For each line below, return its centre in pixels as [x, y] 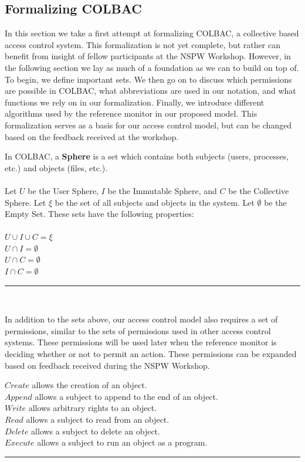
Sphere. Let [26, 202]
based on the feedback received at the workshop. [92, 136]
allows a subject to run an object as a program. [122, 442]
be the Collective [259, 190]
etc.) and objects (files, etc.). [56, 167]
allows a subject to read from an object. [98, 419]
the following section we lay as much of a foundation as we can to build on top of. [152, 67]
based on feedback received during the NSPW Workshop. [107, 365]
